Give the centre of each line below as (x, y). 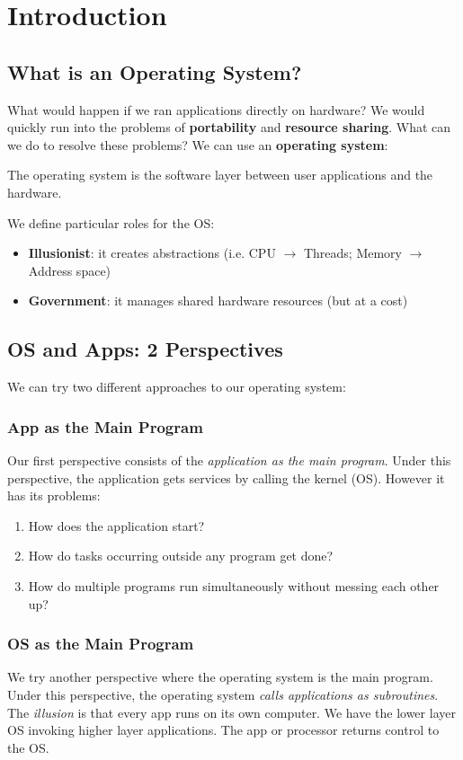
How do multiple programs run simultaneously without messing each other (234, 585)
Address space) (70, 270)
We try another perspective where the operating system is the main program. (220, 677)
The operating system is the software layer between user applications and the (220, 175)
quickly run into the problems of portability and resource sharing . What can (229, 127)
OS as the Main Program (101, 644)
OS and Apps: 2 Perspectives (145, 349)
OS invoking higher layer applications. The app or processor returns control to (223, 730)
